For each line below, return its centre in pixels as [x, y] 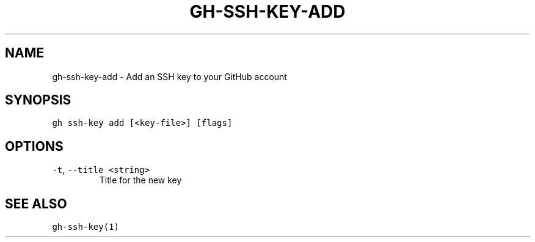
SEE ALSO [36, 204]
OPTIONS [34, 146]
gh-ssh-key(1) [86, 227]
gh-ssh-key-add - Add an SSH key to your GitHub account [169, 76]
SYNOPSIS [38, 100]
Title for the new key [140, 180]
